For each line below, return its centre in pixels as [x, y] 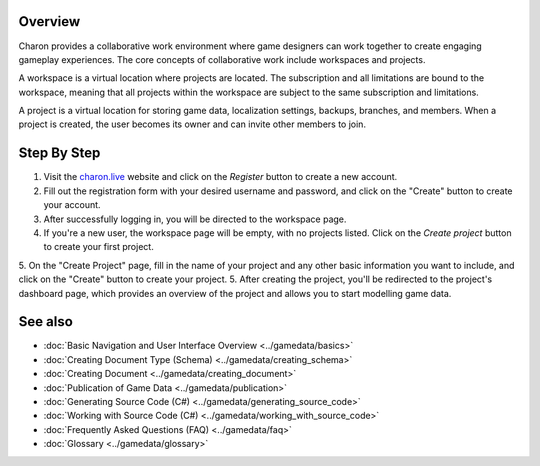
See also [46, 321]
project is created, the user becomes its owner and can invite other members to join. [192, 124]
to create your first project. [98, 247]
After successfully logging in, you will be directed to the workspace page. [195, 219]
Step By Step [59, 153]
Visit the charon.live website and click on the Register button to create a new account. [220, 177]
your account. [72, 205]
